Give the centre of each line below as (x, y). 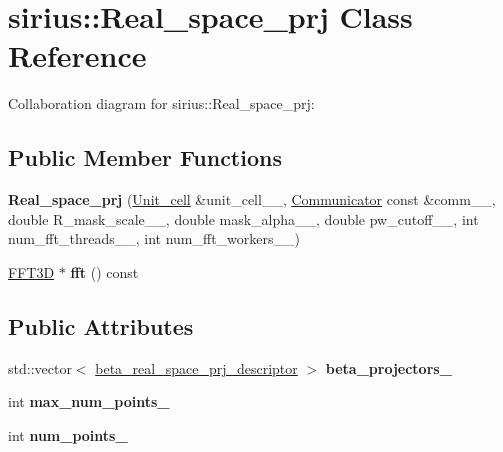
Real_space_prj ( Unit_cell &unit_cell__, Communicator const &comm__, (252, 199)
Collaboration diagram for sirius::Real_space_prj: (161, 103)
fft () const (104, 271)
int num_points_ (68, 434)
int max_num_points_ (89, 401)
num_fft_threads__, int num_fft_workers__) (154, 238)
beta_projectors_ (388, 367)
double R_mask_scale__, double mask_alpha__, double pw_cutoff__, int (243, 218)
